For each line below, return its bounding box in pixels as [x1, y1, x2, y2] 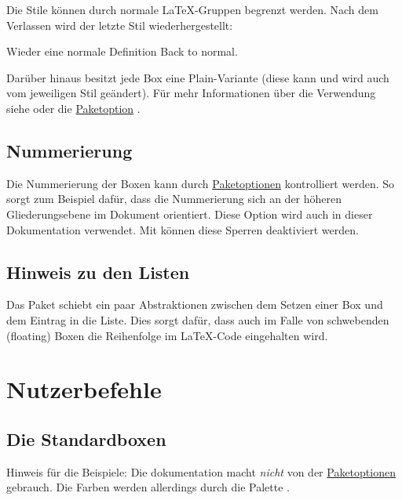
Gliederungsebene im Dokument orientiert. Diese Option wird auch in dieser [6, 205, 373, 222]
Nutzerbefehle [6, 373, 162, 405]
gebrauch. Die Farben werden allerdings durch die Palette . [6, 479, 290, 495]
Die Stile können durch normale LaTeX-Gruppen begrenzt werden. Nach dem [6, 2, 378, 17]
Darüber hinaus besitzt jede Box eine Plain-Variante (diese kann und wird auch [6, 69, 389, 85]
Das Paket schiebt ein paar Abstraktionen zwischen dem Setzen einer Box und [6, 296, 383, 313]
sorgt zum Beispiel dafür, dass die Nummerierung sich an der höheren [6, 190, 342, 207]
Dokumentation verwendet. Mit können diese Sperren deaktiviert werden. [6, 221, 359, 237]
